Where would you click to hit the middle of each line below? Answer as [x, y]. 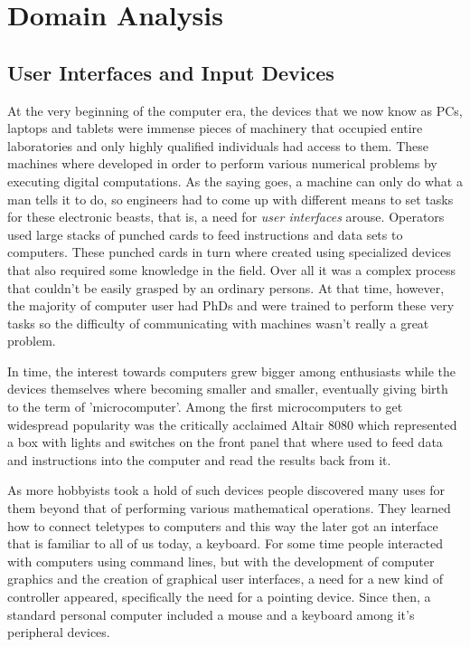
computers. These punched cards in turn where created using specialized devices [230, 252]
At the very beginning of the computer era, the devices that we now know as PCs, [235, 110]
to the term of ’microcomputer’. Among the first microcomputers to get [205, 407]
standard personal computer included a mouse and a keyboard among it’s [211, 614]
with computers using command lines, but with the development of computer [221, 561]
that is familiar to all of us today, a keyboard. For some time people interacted [226, 543]
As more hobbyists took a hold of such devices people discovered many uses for [226, 490]
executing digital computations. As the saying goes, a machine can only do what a [235, 181]
